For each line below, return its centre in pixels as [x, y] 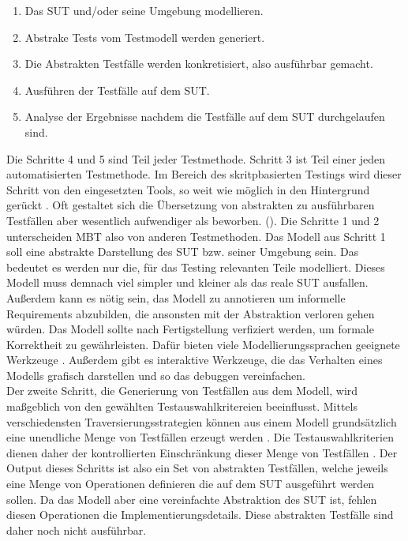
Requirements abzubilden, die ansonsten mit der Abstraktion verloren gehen [191, 313]
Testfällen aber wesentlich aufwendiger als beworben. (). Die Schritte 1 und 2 [193, 220]
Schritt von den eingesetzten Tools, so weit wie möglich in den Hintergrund [188, 189]
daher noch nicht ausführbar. [77, 530]
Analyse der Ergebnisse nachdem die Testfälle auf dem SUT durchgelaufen [205, 116]
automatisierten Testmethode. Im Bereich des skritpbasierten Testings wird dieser [204, 174]
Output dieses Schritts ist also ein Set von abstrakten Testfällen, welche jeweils [197, 468]
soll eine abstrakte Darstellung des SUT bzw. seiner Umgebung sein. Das [183, 252]
